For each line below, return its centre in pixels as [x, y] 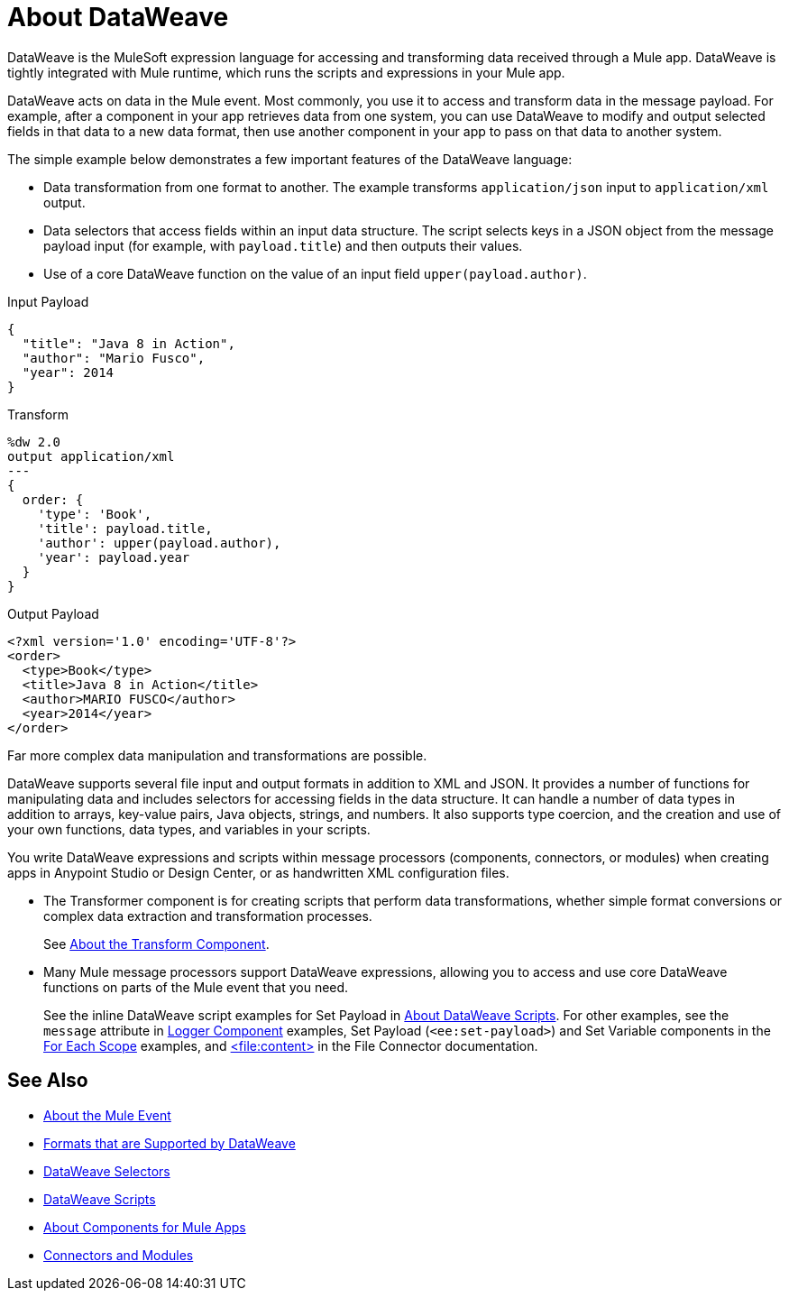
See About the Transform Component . [156, 944]
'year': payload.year [114, 557]
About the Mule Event [107, 1115]
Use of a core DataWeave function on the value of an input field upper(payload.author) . [315, 273]
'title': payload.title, [125, 528]
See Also [48, 1081]
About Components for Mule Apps [145, 1227]
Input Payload [48, 301]
